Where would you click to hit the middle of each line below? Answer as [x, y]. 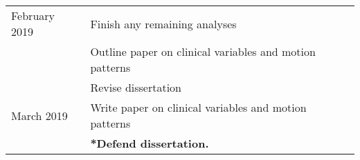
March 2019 [39, 115]
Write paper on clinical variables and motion [198, 107]
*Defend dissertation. [150, 143]
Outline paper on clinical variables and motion [203, 51]
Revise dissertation [136, 87]
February [33, 16]
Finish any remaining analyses [163, 23]
